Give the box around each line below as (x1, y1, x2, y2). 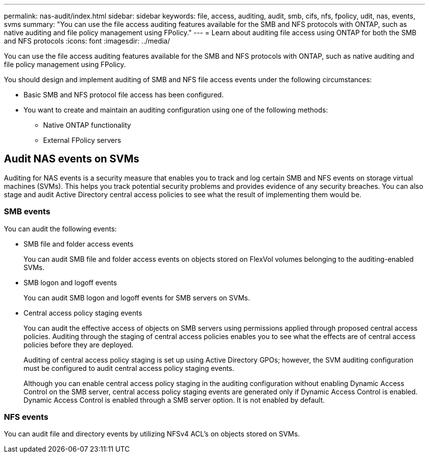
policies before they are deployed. (24, 340, 134, 349)
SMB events (4, 206, 50, 217)
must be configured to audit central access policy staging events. (24, 364, 235, 372)
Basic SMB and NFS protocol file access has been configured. (24, 91, 224, 99)
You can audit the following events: (4, 224, 117, 233)
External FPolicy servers (43, 136, 121, 144)
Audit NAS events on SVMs (4, 153, 140, 165)
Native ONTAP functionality (43, 121, 131, 129)
